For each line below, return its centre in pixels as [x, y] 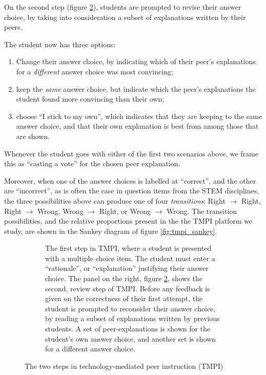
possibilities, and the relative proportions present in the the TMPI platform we [128, 221]
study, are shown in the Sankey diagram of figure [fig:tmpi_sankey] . [111, 231]
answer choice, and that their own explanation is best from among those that [137, 126]
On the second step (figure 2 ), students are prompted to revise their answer [123, 7]
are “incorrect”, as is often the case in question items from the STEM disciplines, [132, 191]
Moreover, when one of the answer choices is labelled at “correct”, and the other [130, 180]
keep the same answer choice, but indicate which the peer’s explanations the [136, 88]
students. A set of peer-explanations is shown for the [128, 329]
